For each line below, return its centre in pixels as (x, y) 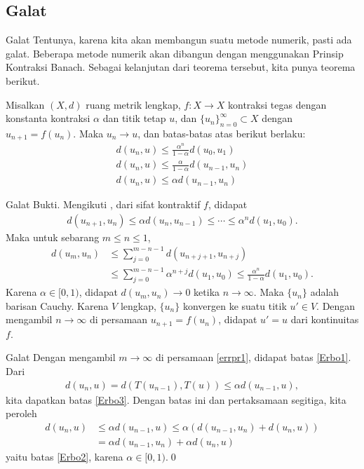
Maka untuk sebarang (53, 237)
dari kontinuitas (325, 319)
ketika (207, 292)
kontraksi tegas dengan (277, 104)
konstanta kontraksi (48, 118)
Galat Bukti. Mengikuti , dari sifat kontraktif (103, 204)
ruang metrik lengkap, (133, 104)
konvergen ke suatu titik (235, 305)
